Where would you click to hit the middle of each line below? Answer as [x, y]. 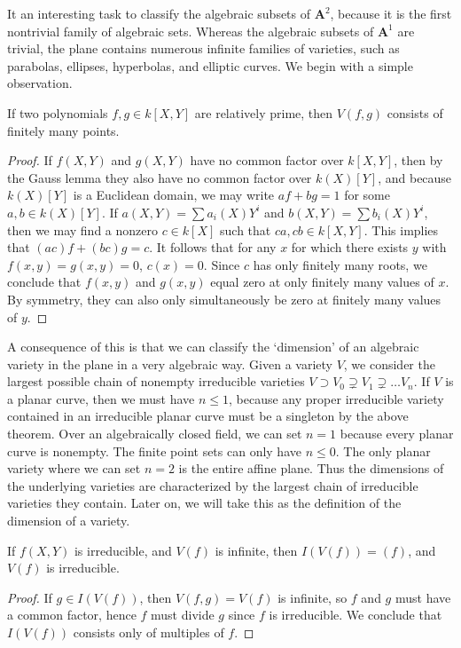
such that [246, 229]
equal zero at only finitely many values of [322, 282]
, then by [418, 160]
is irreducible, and [123, 550]
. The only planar [383, 450]
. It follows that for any [213, 247]
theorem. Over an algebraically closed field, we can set [155, 434]
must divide [183, 615]
